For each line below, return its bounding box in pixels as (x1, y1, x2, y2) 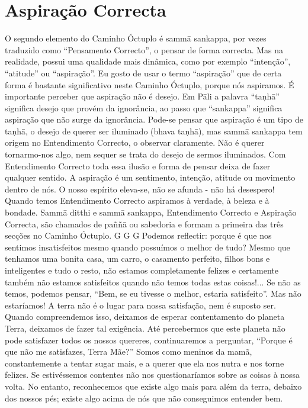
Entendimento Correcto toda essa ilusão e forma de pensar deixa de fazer (5, 159, 271, 172)
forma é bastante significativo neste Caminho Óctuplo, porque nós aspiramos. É (5, 78, 294, 91)
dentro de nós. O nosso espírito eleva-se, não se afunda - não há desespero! (5, 182, 275, 195)
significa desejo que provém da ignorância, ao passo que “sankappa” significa (5, 101, 283, 114)
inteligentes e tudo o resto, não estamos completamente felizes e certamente (5, 264, 278, 276)
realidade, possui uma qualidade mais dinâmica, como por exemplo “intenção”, (5, 55, 291, 68)
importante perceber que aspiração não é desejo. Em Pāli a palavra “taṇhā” (5, 90, 280, 102)
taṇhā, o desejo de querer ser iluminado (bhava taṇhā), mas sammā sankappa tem (5, 124, 303, 137)
